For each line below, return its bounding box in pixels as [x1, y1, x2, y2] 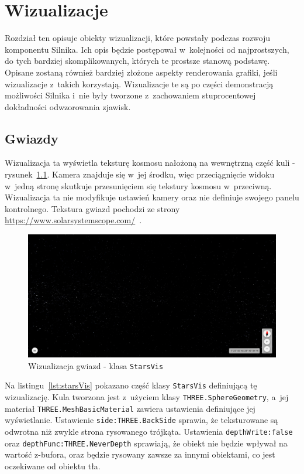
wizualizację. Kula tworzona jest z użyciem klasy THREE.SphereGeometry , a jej [5, 390, 289, 403]
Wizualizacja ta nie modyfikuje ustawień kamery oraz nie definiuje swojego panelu [5, 191, 299, 203]
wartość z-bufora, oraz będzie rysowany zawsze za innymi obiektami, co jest [5, 448, 275, 461]
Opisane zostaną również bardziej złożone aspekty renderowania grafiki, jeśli [5, 66, 278, 78]
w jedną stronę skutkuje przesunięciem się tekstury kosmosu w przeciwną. [5, 179, 272, 192]
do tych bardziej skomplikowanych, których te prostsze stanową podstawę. [5, 54, 270, 67]
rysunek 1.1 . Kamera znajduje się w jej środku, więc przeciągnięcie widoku [5, 168, 275, 180]
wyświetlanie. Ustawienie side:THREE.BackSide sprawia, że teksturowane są [5, 414, 278, 426]
